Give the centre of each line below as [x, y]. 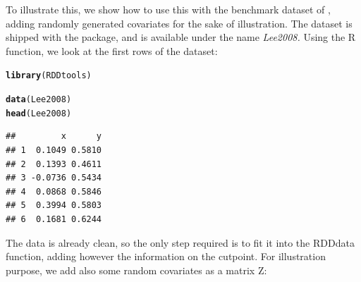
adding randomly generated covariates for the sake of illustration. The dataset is [179, 23]
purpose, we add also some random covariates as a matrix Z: [136, 270]
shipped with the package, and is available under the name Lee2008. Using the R [181, 37]
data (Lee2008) [39, 100]
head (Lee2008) [39, 113]
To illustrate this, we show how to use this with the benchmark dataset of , [168, 9]
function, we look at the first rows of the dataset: [112, 50]
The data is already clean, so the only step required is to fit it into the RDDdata [180, 242]
